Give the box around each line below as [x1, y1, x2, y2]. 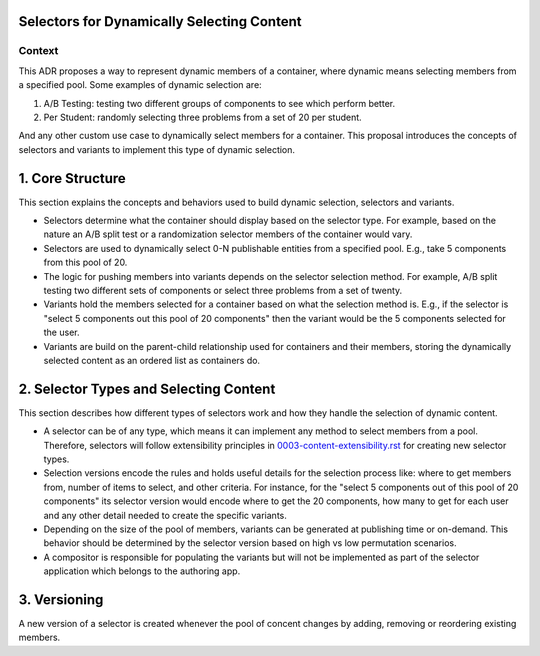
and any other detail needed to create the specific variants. [43, 509, 287, 521]
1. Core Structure [18, 170, 127, 187]
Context [18, 44, 59, 58]
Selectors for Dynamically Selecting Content [18, 13, 302, 30]
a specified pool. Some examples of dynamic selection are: [18, 79, 262, 91]
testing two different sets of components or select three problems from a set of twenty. [43, 284, 403, 296]
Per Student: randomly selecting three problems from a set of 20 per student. [43, 111, 362, 123]
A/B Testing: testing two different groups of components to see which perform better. [43, 97, 395, 109]
